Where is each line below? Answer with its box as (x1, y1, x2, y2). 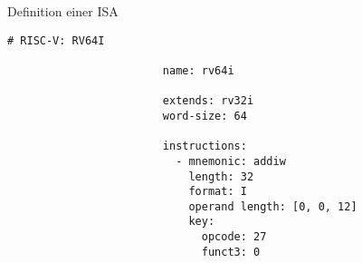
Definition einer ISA (7, 2, 119, 20)
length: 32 (188, 170, 254, 183)
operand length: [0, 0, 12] (188, 200, 357, 213)
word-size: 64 (162, 109, 247, 122)
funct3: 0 (201, 245, 261, 258)
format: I (188, 185, 247, 199)
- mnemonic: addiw (176, 154, 286, 168)
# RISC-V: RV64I (7, 34, 105, 47)
